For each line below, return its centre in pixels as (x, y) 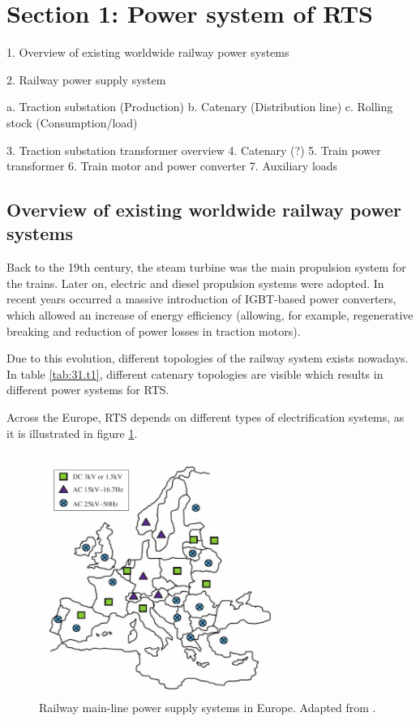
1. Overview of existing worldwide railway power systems (148, 52)
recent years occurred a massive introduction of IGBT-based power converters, (201, 299)
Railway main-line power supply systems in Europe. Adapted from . (208, 707)
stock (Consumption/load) (72, 122)
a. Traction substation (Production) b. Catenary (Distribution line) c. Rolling (200, 107)
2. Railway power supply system (86, 79)
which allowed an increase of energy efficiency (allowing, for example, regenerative (210, 315)
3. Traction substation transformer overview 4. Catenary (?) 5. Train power (194, 150)
